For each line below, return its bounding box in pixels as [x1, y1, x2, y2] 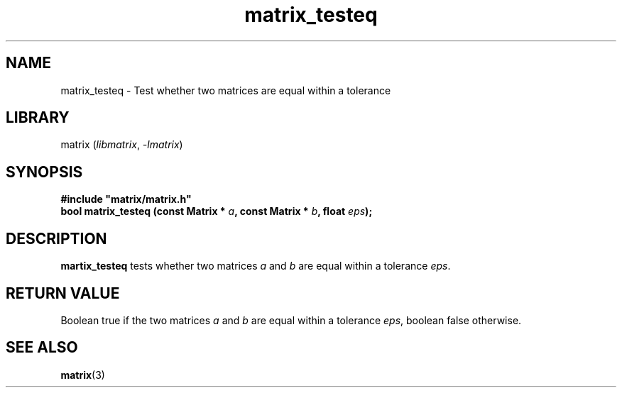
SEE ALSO [6, 338, 78, 357]
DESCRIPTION [6, 229, 107, 248]
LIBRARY [6, 109, 70, 127]
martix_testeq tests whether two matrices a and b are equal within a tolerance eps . [60, 260, 451, 272]
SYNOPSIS [6, 162, 83, 181]
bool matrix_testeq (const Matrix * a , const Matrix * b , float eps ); [60, 205, 373, 218]
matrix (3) [60, 368, 105, 381]
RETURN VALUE [6, 284, 120, 302]
